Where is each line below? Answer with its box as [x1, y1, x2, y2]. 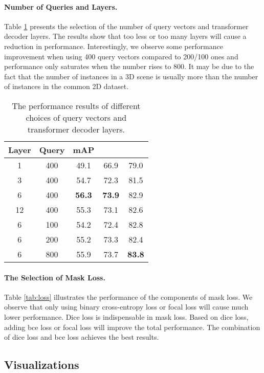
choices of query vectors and [26, 111, 127, 123]
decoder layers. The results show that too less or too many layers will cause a [4, 31, 247, 41]
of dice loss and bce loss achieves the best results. [4, 332, 159, 342]
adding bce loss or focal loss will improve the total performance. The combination [4, 321, 260, 332]
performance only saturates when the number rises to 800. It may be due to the [4, 61, 254, 72]
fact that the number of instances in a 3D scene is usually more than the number [4, 71, 258, 81]
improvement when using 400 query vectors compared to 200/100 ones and [4, 51, 238, 61]
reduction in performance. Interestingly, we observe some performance [4, 40, 223, 51]
